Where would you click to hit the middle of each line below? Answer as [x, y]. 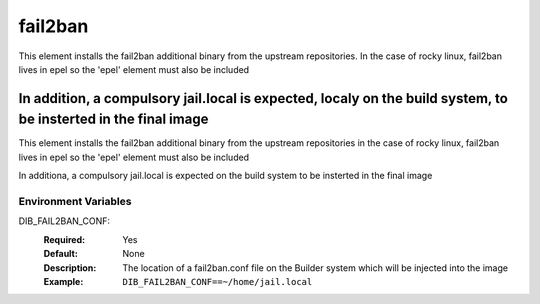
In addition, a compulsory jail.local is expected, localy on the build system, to [263, 98]
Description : [70, 267]
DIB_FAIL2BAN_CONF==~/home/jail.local [217, 281]
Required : [64, 239]
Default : [61, 254]
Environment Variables [75, 201]
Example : [63, 281]
